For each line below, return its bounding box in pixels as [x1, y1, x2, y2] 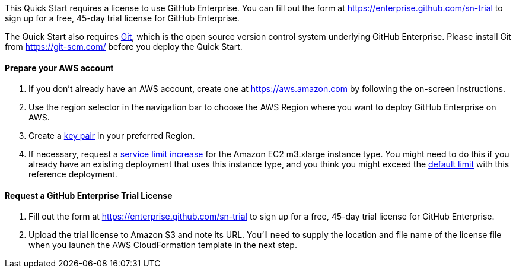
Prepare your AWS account [5, 62, 114, 73]
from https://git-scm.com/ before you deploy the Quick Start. [5, 42, 243, 52]
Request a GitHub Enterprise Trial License [5, 190, 173, 201]
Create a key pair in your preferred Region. [28, 131, 195, 141]
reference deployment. [28, 169, 117, 180]
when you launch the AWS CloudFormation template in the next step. [28, 240, 297, 250]
